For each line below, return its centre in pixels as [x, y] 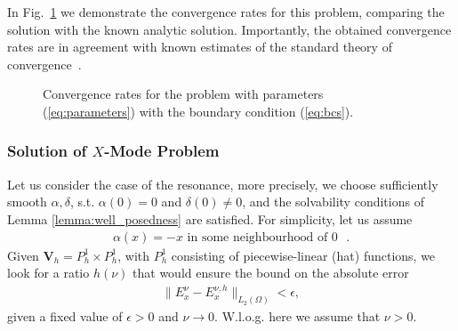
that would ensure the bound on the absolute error [271, 273]
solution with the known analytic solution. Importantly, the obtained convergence [229, 29]
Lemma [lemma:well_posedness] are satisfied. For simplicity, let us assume [210, 218]
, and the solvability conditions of [333, 202]
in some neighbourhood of [257, 237]
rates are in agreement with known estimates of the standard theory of [200, 47]
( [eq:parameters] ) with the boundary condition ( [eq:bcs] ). [198, 111]
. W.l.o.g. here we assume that [297, 316]
